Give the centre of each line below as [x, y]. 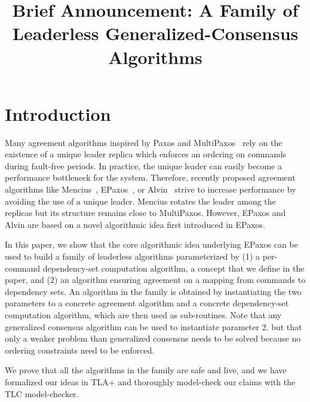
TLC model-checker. [42, 393]
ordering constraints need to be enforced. [80, 350]
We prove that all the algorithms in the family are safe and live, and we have [146, 370]
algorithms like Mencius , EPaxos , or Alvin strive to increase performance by [151, 189]
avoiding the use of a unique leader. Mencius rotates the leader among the [140, 201]
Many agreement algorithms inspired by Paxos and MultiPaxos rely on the [144, 142]
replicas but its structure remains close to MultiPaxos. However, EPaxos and [145, 213]
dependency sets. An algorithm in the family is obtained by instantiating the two [153, 291]
